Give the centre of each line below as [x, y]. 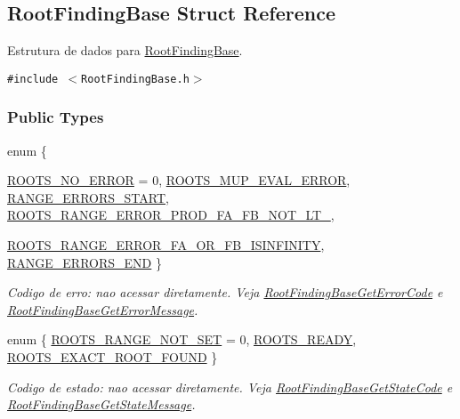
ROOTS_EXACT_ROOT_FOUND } [113, 357]
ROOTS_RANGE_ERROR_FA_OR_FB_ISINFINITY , [166, 245]
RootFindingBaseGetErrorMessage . [103, 309]
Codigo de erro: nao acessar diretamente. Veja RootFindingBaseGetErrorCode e [225, 292]
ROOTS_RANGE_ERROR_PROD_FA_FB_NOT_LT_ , [171, 215]
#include [33, 79]
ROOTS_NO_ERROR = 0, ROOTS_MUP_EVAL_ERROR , [179, 180]
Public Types [56, 117]
